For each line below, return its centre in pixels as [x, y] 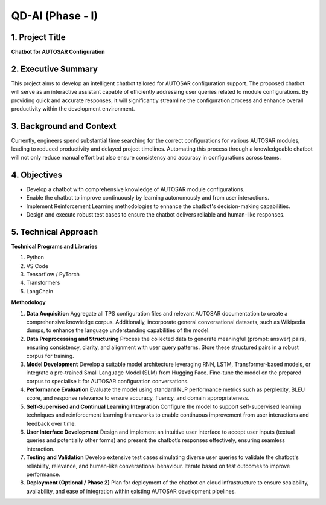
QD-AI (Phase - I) [55, 16]
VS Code [37, 266]
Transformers [43, 283]
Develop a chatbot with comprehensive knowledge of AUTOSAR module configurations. [136, 189]
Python [35, 258]
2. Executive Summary [54, 69]
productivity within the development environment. [73, 109]
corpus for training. [50, 356]
